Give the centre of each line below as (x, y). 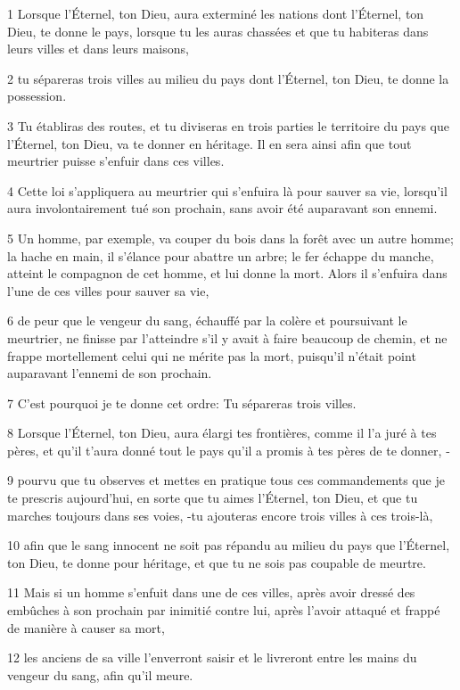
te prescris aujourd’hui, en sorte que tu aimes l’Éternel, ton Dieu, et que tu (213, 498)
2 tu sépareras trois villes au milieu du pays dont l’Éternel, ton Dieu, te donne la (228, 78)
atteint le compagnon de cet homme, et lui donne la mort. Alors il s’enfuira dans (227, 273)
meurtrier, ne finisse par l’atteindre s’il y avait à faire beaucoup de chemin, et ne (227, 337)
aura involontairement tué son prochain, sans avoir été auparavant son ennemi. (222, 208)
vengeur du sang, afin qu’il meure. (100, 674)
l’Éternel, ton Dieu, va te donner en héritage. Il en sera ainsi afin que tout (209, 143)
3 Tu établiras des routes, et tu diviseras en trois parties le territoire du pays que (228, 125)
